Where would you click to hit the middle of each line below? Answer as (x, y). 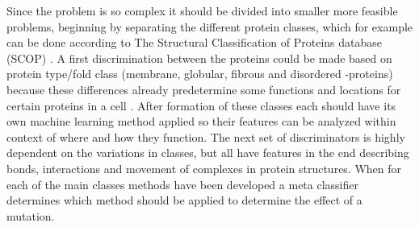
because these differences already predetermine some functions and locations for (204, 89)
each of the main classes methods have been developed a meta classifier (182, 184)
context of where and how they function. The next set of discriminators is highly (206, 136)
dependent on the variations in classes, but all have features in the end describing (208, 153)
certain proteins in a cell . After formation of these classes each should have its (201, 105)
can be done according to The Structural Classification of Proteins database (195, 42)
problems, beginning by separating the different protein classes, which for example (210, 26)
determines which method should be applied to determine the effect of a (184, 200)
